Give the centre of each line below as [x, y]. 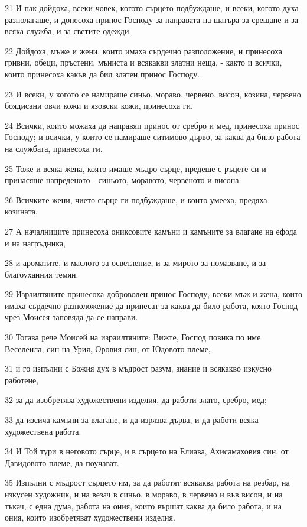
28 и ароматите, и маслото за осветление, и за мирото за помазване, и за [135, 263]
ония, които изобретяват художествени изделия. [90, 517]
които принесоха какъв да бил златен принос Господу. [102, 74]
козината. [21, 211]
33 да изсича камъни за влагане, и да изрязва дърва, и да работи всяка [132, 420]
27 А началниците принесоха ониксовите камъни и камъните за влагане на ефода [151, 231]
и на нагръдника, [35, 243]
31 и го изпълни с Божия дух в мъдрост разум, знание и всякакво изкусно [138, 368]
